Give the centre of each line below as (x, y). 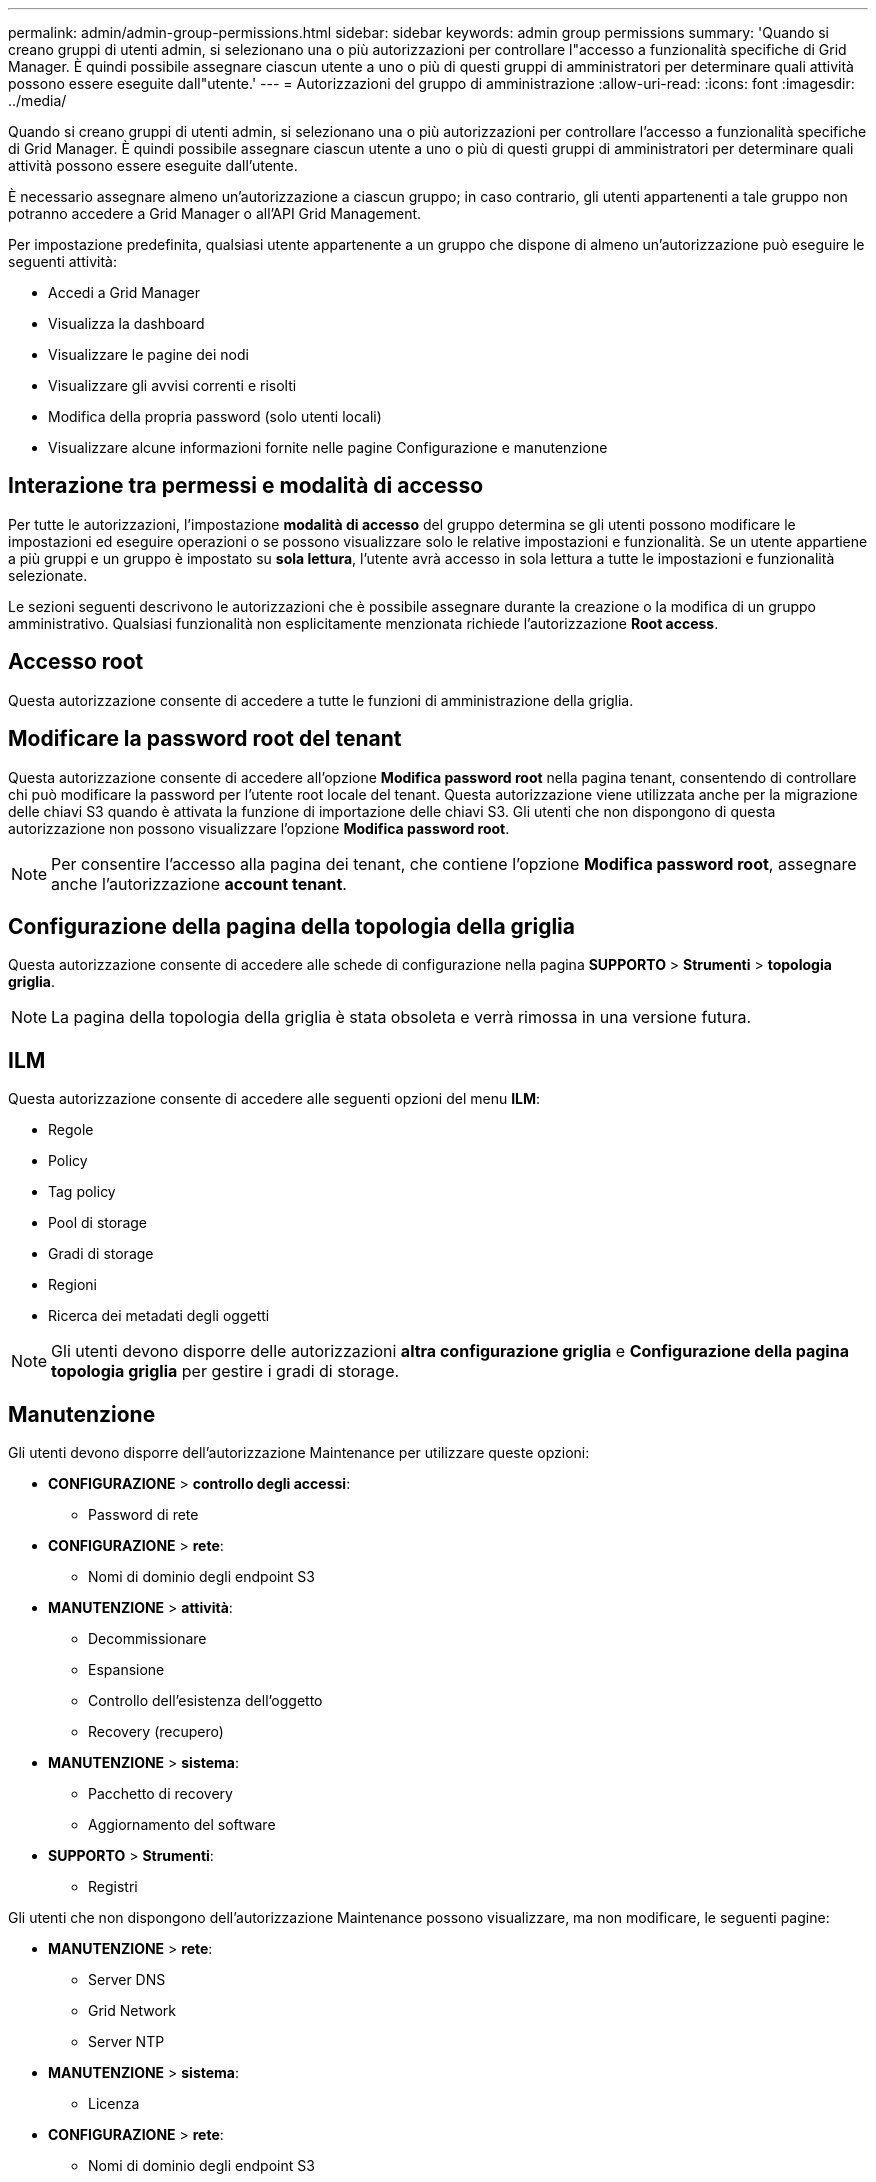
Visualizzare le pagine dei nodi (148, 354)
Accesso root (76, 662)
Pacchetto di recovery (160, 1794)
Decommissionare (147, 1639)
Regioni (72, 1285)
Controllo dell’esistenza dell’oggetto (205, 1701)
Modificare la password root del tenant (205, 739)
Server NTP (126, 2042)
